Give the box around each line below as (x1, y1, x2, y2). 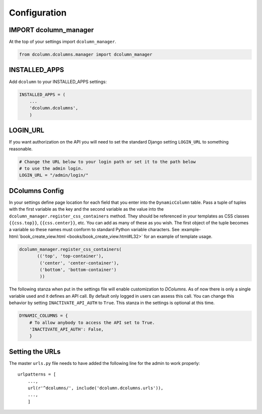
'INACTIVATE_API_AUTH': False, (29, 326, 104, 332)
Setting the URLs (9, 347, 61, 356)
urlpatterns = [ (17, 372, 56, 377)
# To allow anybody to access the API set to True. (29, 320, 155, 325)
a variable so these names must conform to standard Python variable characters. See (9, 227, 180, 233)
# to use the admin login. (19, 165, 83, 171)
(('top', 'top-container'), (37, 253, 104, 259)
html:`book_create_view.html (9, 234, 65, 239)
